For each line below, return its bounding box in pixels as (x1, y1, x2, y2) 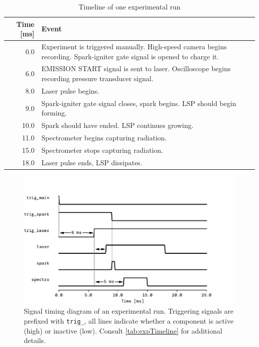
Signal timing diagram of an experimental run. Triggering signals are (24, 306, 234, 316)
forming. (41, 108, 67, 118)
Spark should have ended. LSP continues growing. (41, 120, 194, 130)
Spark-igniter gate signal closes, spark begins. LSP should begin (41, 98, 236, 108)
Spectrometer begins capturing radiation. (41, 132, 167, 143)
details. (24, 335, 46, 346)
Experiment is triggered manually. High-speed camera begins (41, 41, 227, 52)
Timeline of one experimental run (78, 1, 181, 11)
